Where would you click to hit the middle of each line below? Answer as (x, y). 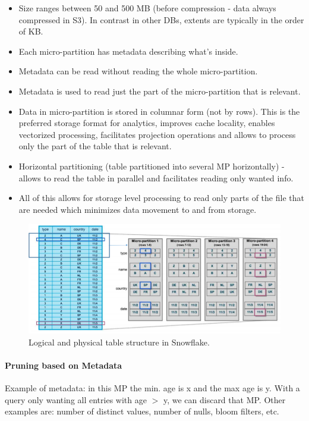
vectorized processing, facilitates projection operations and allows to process (157, 134)
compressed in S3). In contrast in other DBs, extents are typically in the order (161, 19)
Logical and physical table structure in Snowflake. (119, 342)
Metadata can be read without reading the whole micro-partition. (138, 71)
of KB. (31, 31)
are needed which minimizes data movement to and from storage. (138, 209)
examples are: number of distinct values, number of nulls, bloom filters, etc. (142, 411)
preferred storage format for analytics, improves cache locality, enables (147, 123)
